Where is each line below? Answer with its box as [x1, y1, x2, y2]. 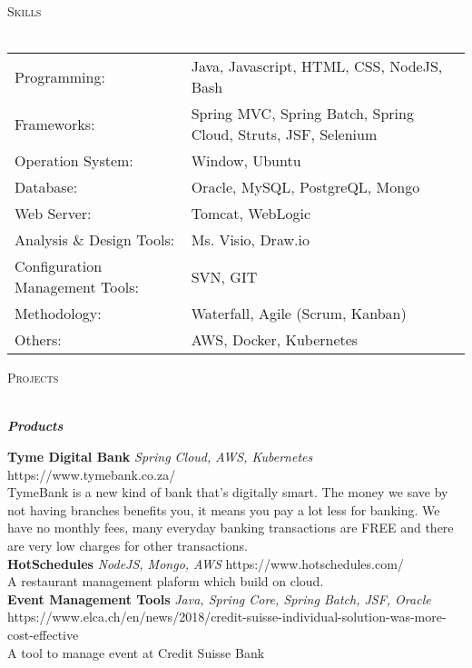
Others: [15, 329, 62, 351]
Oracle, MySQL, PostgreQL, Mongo [191, 176, 420, 198]
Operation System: [15, 150, 133, 172]
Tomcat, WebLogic [191, 203, 310, 224]
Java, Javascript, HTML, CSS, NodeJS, [191, 55, 443, 77]
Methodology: [15, 303, 102, 324]
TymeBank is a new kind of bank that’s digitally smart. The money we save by [7, 483, 448, 502]
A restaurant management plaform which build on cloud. [7, 572, 324, 591]
